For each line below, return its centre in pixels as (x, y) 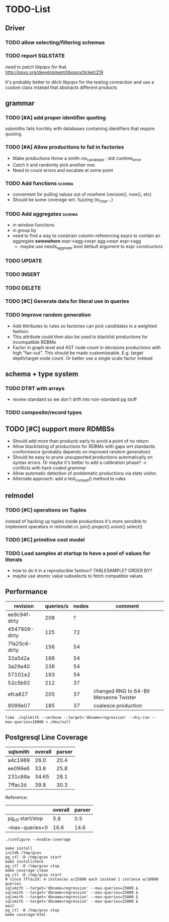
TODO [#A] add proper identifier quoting (56, 118)
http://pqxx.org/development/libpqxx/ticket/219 (54, 72)
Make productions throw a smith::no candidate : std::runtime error (77, 159)
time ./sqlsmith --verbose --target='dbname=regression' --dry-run (77, 717)
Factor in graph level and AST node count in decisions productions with (87, 347)
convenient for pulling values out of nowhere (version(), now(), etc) (82, 194)
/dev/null (60, 722)
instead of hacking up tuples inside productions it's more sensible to (76, 521)
